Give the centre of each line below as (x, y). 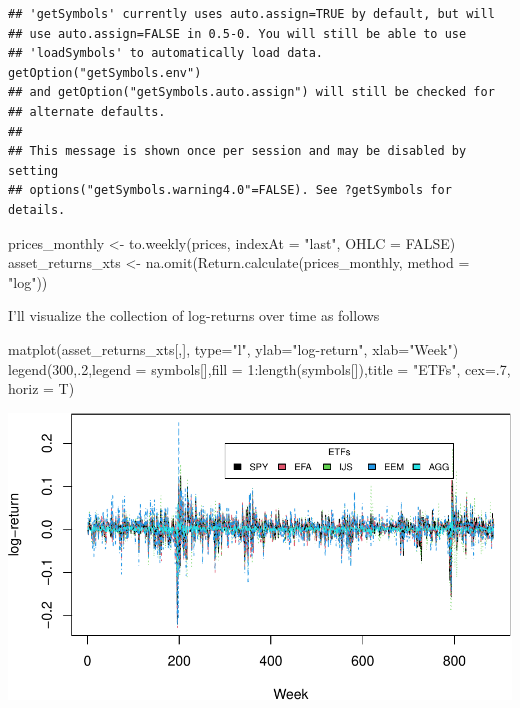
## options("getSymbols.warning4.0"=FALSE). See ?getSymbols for (230, 190)
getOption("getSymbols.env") (105, 72)
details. (37, 209)
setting (33, 170)
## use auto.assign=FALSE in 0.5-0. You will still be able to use (237, 33)
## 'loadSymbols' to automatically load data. (165, 53)
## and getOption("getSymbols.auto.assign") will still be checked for (251, 92)
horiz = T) (41, 388)
